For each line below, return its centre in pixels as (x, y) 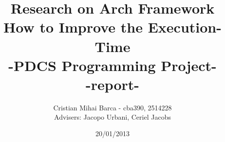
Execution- (185, 27)
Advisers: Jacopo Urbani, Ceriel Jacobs (112, 117)
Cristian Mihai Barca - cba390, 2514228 (112, 107)
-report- (112, 84)
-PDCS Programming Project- (112, 65)
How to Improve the (73, 27)
